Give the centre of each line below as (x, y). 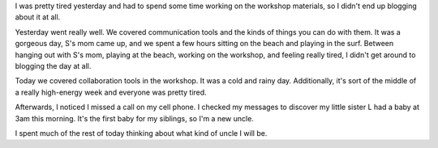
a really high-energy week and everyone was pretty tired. (111, 92)
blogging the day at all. (53, 66)
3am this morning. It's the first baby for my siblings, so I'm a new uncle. (135, 118)
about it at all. (38, 17)
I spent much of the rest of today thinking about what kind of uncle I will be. (141, 133)
